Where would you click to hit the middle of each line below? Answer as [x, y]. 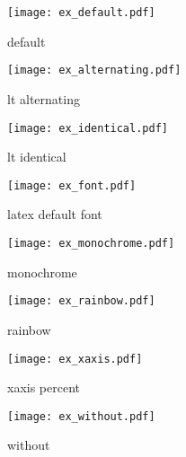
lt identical [37, 157]
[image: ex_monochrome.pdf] [91, 243]
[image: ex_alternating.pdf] [94, 70]
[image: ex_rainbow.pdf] [81, 301]
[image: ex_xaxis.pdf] [75, 359]
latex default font [55, 214]
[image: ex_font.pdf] [72, 185]
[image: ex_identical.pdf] [88, 128]
